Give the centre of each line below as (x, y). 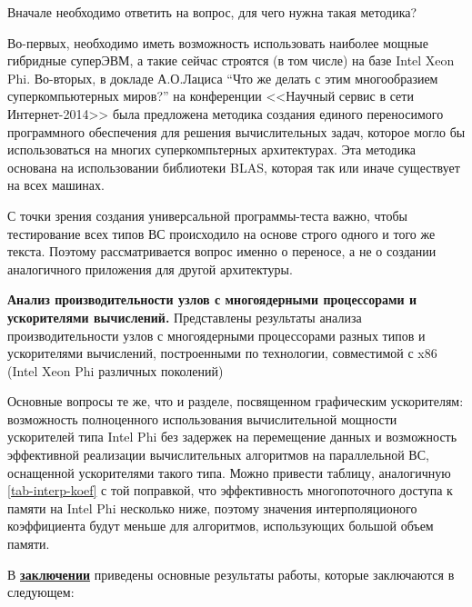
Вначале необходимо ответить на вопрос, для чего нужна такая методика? (212, 12)
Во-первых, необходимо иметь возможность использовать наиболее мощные (218, 42)
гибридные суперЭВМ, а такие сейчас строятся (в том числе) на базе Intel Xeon (231, 60)
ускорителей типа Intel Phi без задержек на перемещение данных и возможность (232, 437)
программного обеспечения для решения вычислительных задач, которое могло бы (236, 131)
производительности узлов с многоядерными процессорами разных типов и (216, 335)
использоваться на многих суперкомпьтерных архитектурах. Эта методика (211, 149)
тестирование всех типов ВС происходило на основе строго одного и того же (221, 233)
